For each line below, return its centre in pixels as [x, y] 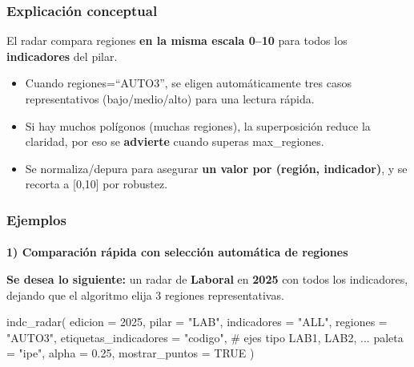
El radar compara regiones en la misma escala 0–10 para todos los [177, 40]
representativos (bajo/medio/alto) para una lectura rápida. [170, 99]
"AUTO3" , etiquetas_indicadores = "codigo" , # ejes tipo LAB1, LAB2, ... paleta [205, 337]
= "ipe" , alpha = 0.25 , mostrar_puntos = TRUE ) [131, 353]
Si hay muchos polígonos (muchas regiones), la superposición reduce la [198, 125]
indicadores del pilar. [62, 56]
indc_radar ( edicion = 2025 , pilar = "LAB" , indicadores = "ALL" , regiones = [197, 322]
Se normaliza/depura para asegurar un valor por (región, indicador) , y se [216, 168]
